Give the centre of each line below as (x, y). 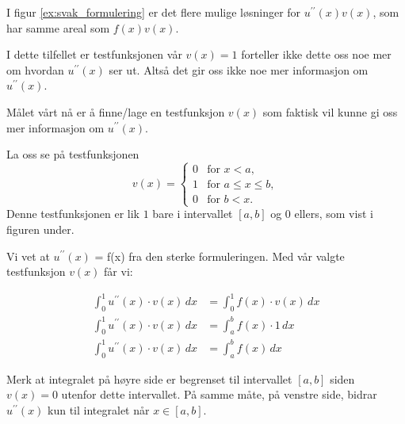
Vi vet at (28, 256)
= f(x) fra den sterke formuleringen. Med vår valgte (220, 256)
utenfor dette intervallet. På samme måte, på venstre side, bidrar (219, 394)
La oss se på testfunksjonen (73, 154)
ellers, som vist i (334, 214)
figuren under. (40, 229)
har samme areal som (58, 27)
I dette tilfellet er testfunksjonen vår (94, 54)
